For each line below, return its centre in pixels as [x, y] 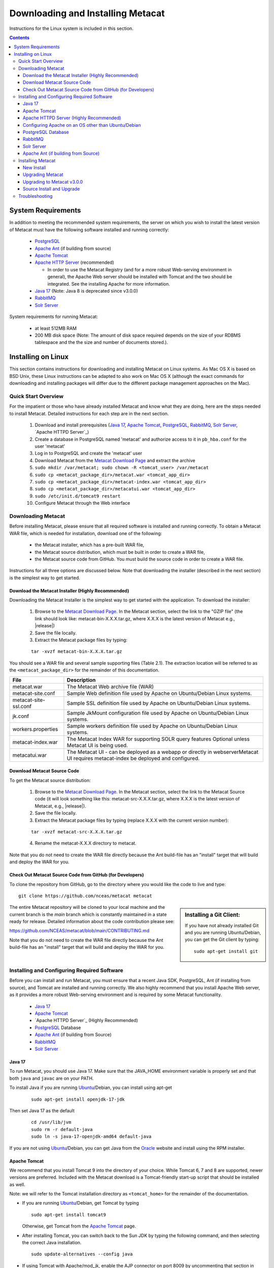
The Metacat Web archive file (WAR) [110, 686]
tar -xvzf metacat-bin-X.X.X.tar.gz [77, 651]
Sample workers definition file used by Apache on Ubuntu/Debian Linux [152, 726]
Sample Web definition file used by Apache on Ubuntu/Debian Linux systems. [159, 693]
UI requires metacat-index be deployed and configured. [133, 758]
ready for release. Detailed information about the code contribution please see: [92, 922]
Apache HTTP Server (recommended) [74, 262]
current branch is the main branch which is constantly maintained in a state [88, 914]
